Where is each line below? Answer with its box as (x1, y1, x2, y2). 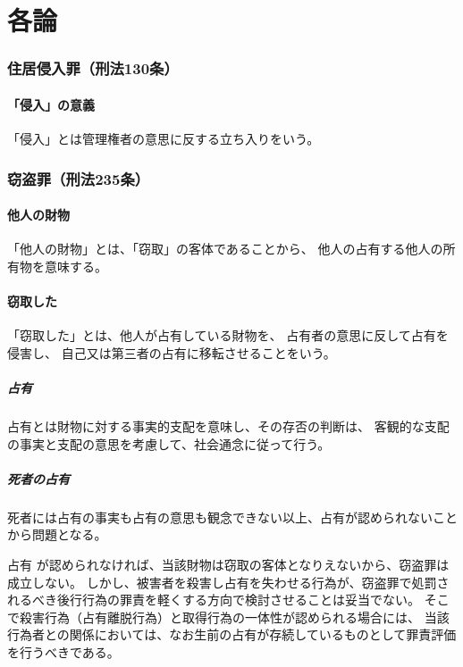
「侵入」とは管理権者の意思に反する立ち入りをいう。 (7, 129, 320, 148)
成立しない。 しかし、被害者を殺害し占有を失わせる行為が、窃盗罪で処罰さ (7, 572, 450, 591)
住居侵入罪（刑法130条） (7, 57, 179, 79)
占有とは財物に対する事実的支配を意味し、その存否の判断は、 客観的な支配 (7, 416, 450, 435)
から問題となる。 (7, 525, 107, 544)
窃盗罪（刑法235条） (7, 167, 150, 189)
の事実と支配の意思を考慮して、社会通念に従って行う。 (7, 434, 331, 453)
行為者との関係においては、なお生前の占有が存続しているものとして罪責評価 (7, 625, 457, 644)
